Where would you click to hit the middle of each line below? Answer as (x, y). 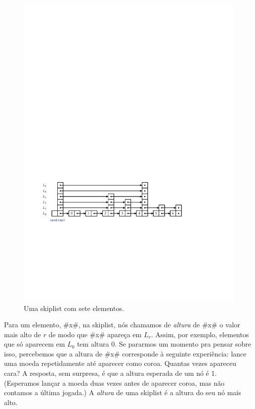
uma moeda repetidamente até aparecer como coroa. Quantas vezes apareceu (120, 363)
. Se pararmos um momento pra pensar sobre (183, 344)
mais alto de (22, 334)
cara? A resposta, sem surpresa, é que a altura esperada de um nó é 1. (110, 373)
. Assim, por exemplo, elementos (200, 334)
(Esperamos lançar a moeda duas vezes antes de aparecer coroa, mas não (114, 383)
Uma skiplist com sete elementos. (74, 308)
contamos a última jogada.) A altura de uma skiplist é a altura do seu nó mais (123, 392)
